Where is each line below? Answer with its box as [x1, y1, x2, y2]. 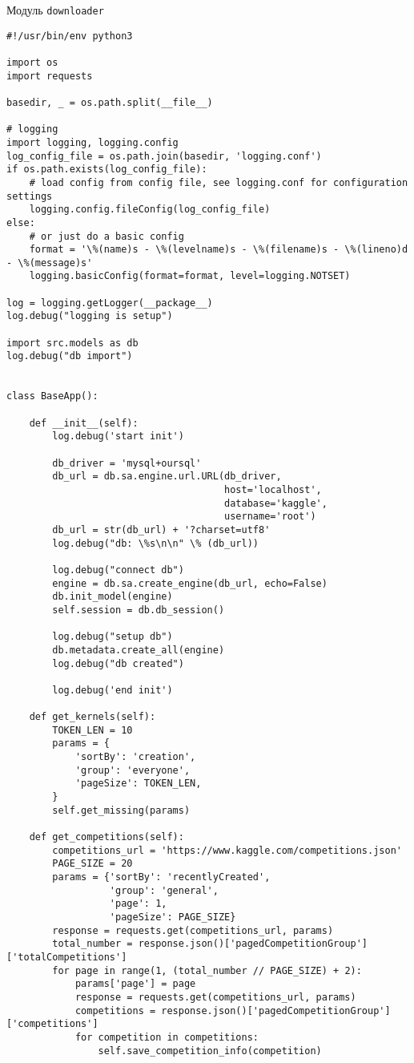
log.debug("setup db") [52, 631, 173, 643]
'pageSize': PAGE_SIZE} [109, 911, 236, 923]
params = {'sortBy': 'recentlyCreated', [52, 871, 271, 883]
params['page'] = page [74, 978, 196, 990]
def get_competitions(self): [29, 831, 184, 843]
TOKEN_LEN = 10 [52, 724, 133, 736]
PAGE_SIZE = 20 [52, 858, 133, 870]
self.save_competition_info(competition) [98, 1045, 322, 1057]
